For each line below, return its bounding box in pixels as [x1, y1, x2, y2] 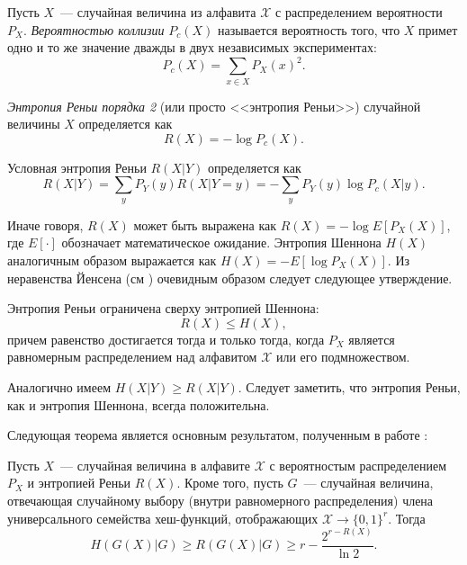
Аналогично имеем [7, 377, 111, 396]
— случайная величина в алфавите [60, 455, 250, 474]
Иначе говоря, [7, 215, 84, 234]
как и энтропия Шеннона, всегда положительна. [7, 395, 270, 414]
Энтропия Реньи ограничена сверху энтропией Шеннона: [7, 299, 319, 318]
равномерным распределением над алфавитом [7, 347, 257, 366]
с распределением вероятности [275, 3, 443, 21]
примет [418, 20, 458, 39]
